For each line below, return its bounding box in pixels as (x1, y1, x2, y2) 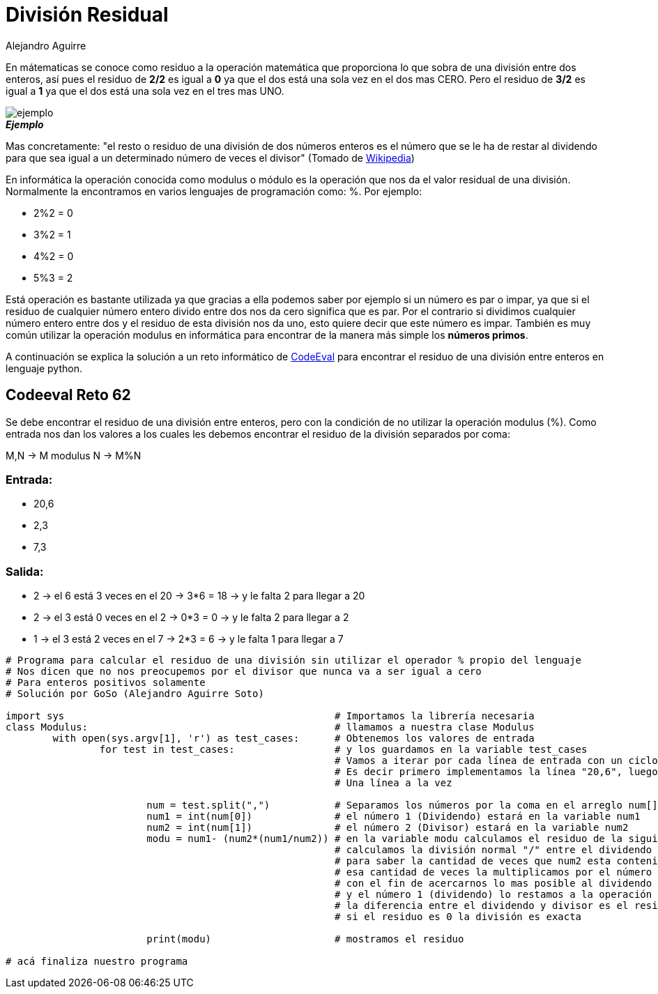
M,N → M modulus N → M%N (6, 449, 141, 461)
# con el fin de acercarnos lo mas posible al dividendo (335, 878, 652, 889)
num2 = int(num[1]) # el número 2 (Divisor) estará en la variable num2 (146, 822, 629, 834)
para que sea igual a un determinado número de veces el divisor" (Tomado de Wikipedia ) (6, 151, 415, 164)
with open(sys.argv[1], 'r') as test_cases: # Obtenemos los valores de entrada (52, 733, 535, 744)
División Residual (6, 3, 169, 26)
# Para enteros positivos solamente (6, 677, 206, 689)
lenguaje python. (6, 362, 82, 374)
